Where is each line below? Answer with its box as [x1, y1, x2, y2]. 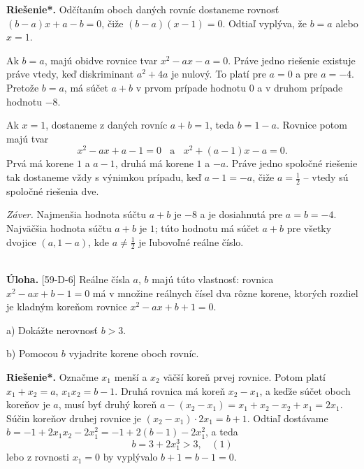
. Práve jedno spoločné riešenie [226, 156, 358, 171]
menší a [114, 370, 147, 384]
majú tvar [6, 131, 49, 145]
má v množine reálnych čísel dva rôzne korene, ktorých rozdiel [92, 285, 358, 300]
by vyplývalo [103, 449, 158, 464]
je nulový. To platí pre [171, 66, 266, 81]
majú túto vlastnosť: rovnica [152, 272, 274, 287]
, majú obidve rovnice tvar [44, 52, 158, 67]
